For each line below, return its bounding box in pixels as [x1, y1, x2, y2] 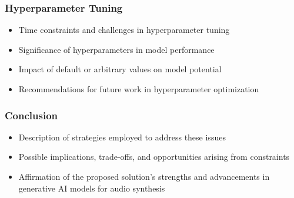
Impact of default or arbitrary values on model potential [18, 63, 222, 75]
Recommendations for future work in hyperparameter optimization [18, 83, 259, 95]
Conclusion [5, 108, 58, 122]
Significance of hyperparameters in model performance [18, 43, 215, 55]
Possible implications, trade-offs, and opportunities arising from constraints [18, 150, 290, 163]
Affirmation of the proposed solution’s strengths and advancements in [18, 170, 270, 182]
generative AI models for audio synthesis [18, 182, 165, 194]
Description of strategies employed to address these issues [18, 130, 226, 143]
